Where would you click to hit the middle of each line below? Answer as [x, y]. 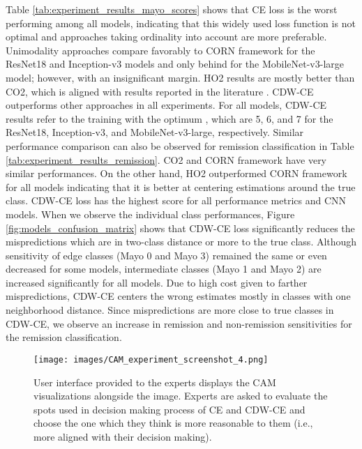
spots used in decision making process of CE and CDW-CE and [169, 409]
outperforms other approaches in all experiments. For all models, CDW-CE [166, 105]
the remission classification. [64, 337]
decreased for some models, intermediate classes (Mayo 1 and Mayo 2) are [164, 269]
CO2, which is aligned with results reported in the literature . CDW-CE [160, 91]
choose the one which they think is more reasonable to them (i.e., [173, 423]
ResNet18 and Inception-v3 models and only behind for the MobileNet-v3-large [175, 64]
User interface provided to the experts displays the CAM [155, 382]
